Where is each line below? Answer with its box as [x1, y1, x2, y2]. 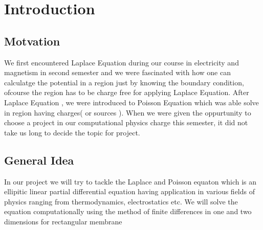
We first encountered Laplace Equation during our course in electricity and [4, 57, 239, 67]
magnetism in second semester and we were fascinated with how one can [4, 67, 231, 78]
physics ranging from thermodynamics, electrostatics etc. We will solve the [4, 196, 238, 206]
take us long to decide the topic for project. [4, 127, 140, 137]
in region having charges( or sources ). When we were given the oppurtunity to [4, 107, 251, 118]
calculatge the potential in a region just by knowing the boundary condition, [4, 77, 244, 87]
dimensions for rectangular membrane [4, 216, 122, 226]
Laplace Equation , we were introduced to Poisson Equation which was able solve [4, 97, 259, 107]
